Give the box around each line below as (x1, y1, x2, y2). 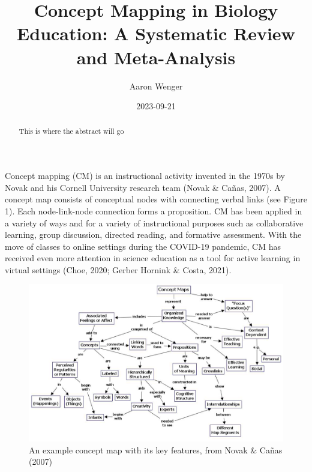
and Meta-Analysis (76, 44, 236, 69)
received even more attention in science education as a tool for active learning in (5, 252, 301, 264)
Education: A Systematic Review (17, 21, 295, 46)
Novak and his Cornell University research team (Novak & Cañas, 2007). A (5, 181, 281, 193)
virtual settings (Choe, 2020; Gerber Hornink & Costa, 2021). (5, 263, 232, 276)
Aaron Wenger (129, 79, 183, 92)
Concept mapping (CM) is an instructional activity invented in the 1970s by (5, 169, 285, 182)
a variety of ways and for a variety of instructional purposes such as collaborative (5, 216, 304, 229)
